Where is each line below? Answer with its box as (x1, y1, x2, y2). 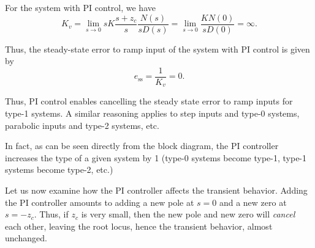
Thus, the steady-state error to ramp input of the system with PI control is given (5, 42, 310, 55)
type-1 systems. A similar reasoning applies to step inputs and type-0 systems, (5, 106, 300, 119)
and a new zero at (219, 195, 287, 208)
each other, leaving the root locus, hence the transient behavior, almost (5, 219, 273, 232)
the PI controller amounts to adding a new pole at (5, 195, 194, 208)
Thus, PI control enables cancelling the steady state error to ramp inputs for (5, 95, 293, 108)
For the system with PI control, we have (5, 1, 156, 13)
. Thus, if (34, 208, 69, 221)
